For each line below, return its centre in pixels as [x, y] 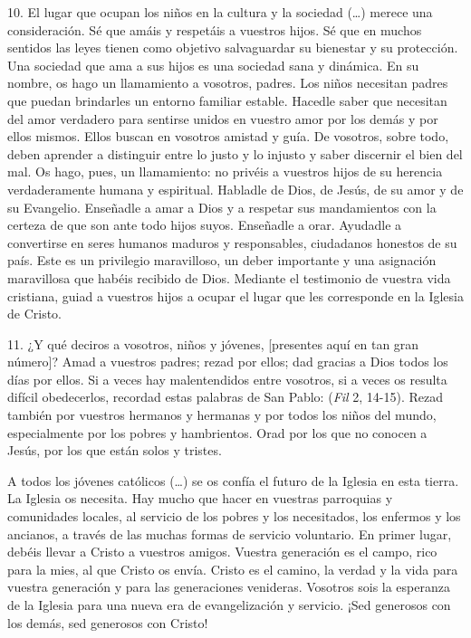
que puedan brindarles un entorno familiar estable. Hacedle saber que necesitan [227, 100]
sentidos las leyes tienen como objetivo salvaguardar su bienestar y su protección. [233, 48]
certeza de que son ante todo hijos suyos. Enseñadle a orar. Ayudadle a [205, 225]
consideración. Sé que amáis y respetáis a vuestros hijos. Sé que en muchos [215, 29]
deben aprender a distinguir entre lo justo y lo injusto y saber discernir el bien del [235, 153]
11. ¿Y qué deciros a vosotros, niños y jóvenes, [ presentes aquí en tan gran [213, 343]
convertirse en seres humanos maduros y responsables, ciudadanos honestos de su [232, 242]
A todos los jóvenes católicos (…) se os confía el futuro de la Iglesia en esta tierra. [233, 480]
